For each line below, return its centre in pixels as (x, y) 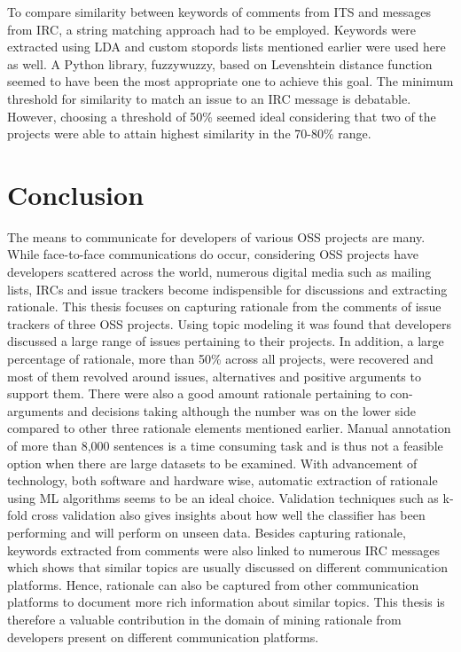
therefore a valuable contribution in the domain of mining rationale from (204, 619)
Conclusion (76, 194)
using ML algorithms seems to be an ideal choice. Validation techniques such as (223, 497)
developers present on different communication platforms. (163, 636)
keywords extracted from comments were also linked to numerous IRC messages (224, 550)
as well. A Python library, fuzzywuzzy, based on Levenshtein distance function (220, 63)
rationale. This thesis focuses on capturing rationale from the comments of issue (224, 306)
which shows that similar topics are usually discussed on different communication (227, 567)
